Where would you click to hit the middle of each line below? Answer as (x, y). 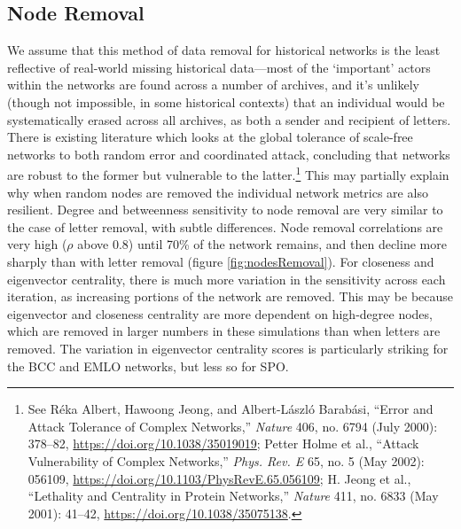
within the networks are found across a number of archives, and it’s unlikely (213, 85)
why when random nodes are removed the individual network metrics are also (218, 192)
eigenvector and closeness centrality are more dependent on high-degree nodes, (220, 313)
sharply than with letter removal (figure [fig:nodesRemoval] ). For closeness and (221, 261)
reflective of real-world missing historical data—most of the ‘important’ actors (219, 67)
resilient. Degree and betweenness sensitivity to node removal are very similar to (225, 210)
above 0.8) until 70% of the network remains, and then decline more (262, 244)
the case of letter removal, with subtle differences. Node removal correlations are (225, 226)
